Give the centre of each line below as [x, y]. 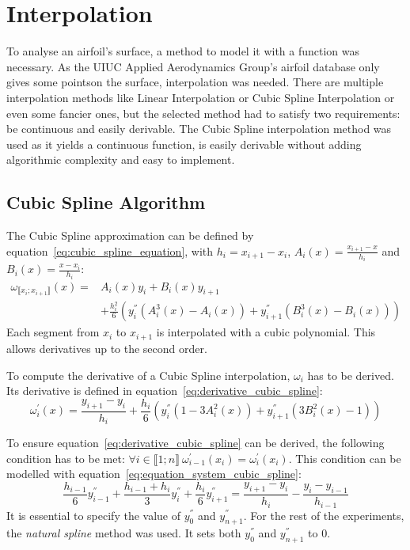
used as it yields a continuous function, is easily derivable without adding [184, 144]
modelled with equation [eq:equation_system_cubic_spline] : [154, 474]
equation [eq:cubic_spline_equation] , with [110, 250]
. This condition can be [345, 458]
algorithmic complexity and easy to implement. [121, 159]
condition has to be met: [66, 458]
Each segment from [53, 332]
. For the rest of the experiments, [324, 515]
